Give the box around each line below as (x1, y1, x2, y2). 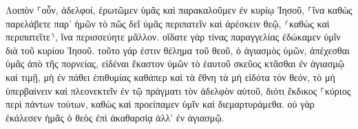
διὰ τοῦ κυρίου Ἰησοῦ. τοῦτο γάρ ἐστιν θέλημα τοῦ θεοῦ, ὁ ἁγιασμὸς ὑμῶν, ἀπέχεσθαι (6, 43, 350, 57)
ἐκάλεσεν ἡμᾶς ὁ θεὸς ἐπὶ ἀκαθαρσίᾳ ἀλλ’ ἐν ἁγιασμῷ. (6, 110, 224, 124)
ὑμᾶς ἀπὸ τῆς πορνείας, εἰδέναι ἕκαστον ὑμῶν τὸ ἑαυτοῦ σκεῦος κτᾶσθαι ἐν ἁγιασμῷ (6, 56, 344, 71)
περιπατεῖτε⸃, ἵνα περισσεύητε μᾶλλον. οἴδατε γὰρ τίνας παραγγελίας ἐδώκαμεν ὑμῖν (6, 30, 341, 44)
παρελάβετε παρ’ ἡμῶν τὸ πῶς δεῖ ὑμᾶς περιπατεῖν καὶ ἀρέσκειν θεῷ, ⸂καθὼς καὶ (6, 16, 330, 30)
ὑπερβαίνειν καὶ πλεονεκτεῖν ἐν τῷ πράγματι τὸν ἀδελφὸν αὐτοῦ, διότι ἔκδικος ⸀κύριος (6, 83, 351, 97)
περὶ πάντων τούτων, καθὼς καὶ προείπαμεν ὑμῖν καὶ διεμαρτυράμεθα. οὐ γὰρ (6, 97, 315, 111)
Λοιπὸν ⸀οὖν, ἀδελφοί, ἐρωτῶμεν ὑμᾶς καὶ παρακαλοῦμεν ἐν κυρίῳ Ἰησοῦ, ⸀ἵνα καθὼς (6, 3, 352, 16)
